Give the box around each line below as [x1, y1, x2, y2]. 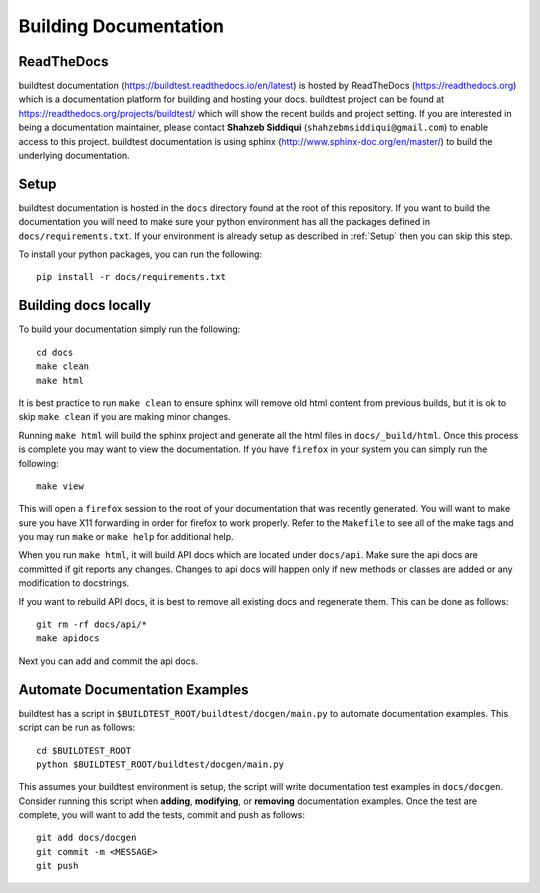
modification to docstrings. [18, 577, 130, 589]
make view [36, 480, 84, 492]
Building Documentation [18, 15, 225, 37]
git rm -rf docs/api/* [36, 619, 148, 630]
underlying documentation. [18, 150, 130, 162]
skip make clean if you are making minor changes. [18, 411, 232, 423]
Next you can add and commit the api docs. [18, 655, 199, 667]
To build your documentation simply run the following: [18, 323, 241, 335]
